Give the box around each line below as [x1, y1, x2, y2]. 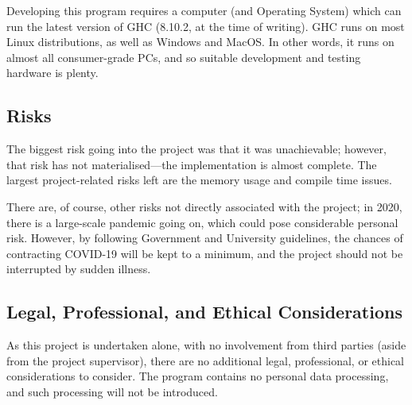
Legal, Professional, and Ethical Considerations [6, 299, 402, 324]
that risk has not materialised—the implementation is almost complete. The [6, 156, 377, 172]
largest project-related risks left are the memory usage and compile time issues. [6, 172, 392, 188]
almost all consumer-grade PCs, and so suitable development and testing [6, 48, 361, 65]
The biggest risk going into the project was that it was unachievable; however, [6, 141, 387, 157]
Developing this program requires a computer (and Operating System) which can [6, 2, 402, 18]
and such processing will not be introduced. [6, 383, 218, 399]
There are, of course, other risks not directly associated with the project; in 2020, [6, 198, 402, 214]
